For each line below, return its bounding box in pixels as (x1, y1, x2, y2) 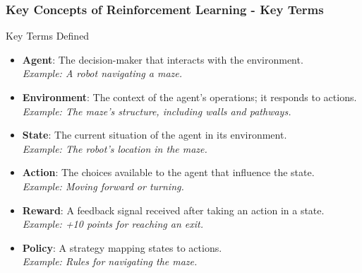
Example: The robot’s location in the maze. (22, 141, 207, 156)
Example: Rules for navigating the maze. (22, 254, 198, 269)
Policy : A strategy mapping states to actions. (22, 240, 222, 255)
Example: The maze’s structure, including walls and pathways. (22, 103, 291, 118)
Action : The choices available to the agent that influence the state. (22, 165, 315, 180)
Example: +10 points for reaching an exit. (22, 216, 203, 231)
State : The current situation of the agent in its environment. (22, 127, 287, 142)
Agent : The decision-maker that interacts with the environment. (22, 52, 303, 66)
